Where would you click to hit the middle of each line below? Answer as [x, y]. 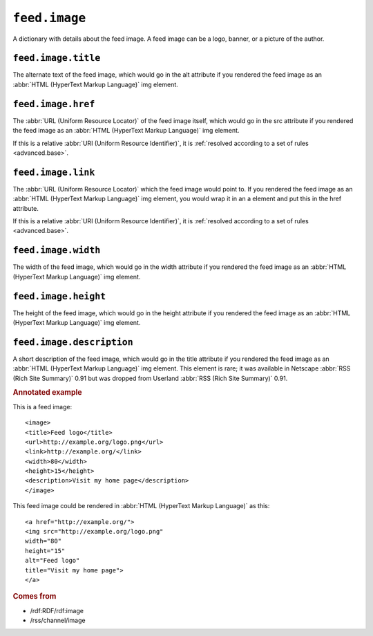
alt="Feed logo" [52, 561]
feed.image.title [57, 58]
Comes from [35, 597]
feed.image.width [57, 250]
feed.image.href [54, 104]
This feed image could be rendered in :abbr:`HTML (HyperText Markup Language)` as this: [141, 506]
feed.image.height [59, 296]
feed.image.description [73, 342]
